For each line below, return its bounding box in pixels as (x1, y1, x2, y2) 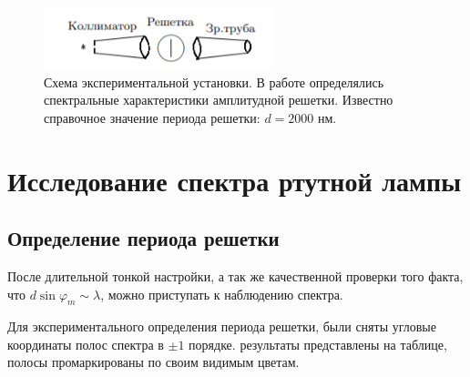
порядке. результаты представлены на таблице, (189, 334, 447, 353)
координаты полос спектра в (7, 334, 164, 353)
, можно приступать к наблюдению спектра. (100, 284, 343, 303)
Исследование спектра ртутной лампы (7, 161, 462, 199)
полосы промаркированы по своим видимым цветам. (7, 352, 300, 372)
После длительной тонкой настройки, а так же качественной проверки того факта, (7, 266, 464, 285)
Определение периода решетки (7, 224, 280, 252)
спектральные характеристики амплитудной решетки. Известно (44, 90, 393, 109)
